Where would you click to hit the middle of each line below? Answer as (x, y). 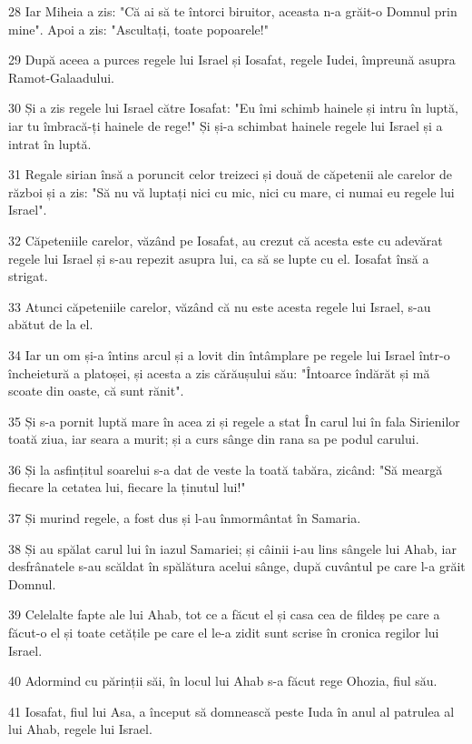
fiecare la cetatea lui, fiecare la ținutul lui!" (127, 487)
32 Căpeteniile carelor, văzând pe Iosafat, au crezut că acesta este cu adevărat (226, 240)
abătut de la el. (51, 324)
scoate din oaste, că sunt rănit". (96, 391)
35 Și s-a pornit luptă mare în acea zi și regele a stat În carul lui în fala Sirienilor (234, 421)
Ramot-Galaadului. (61, 77)
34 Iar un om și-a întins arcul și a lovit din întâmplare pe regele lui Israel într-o (229, 354)
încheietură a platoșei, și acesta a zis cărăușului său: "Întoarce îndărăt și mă (219, 372)
